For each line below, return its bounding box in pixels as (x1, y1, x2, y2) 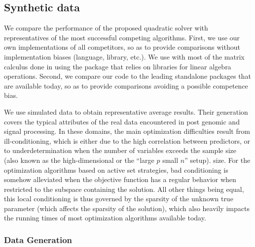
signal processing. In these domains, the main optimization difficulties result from (4, 126, 250, 136)
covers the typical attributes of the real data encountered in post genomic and (4, 116, 240, 126)
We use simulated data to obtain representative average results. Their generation (4, 106, 248, 117)
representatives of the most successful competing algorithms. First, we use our (4, 32, 240, 42)
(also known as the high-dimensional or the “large (4, 154, 154, 165)
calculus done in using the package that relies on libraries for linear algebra (4, 61, 231, 71)
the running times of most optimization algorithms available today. (4, 213, 206, 223)
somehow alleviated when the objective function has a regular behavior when (4, 174, 236, 185)
